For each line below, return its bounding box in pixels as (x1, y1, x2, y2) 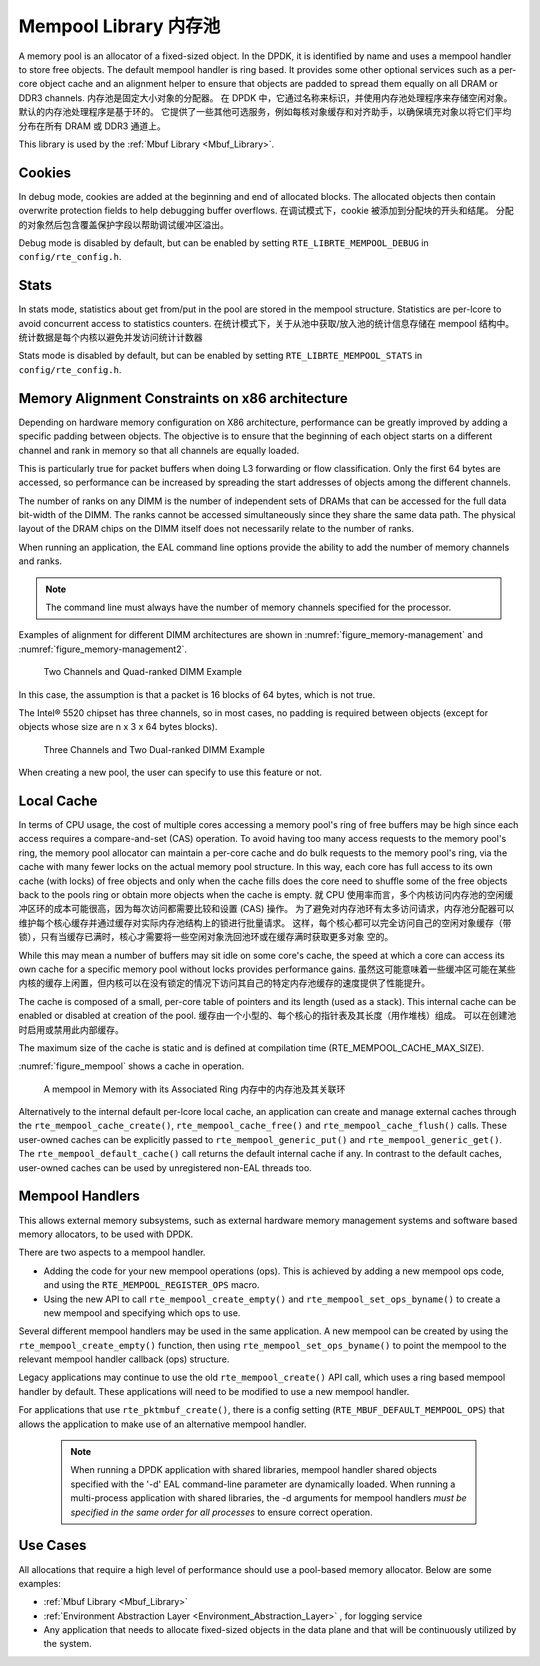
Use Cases (18, 1537, 87, 1554)
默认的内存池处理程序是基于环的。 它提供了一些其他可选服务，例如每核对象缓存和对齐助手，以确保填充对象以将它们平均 (18, 106, 512, 118)
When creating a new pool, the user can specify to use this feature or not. (18, 766, 323, 779)
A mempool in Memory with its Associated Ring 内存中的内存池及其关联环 (43, 1083, 346, 1095)
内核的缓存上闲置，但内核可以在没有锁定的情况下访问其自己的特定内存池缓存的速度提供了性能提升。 (18, 977, 430, 989)
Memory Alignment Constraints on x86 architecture (18, 390, 349, 407)
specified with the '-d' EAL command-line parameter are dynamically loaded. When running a (70, 1478, 456, 1490)
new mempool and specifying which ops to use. (43, 1306, 241, 1319)
